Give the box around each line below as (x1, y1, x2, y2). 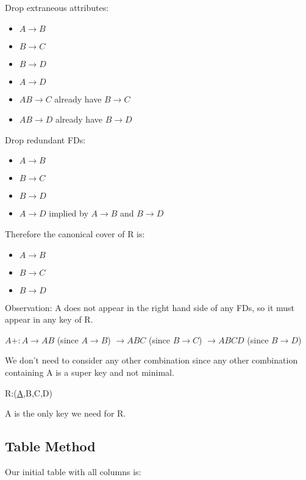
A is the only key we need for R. (5, 407, 126, 420)
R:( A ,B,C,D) (5, 386, 52, 399)
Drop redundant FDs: (5, 133, 86, 146)
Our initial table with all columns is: (5, 465, 141, 478)
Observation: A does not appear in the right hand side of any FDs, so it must (5, 301, 295, 313)
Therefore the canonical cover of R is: (5, 227, 145, 240)
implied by (49, 207, 88, 220)
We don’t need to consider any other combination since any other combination (5, 354, 298, 367)
